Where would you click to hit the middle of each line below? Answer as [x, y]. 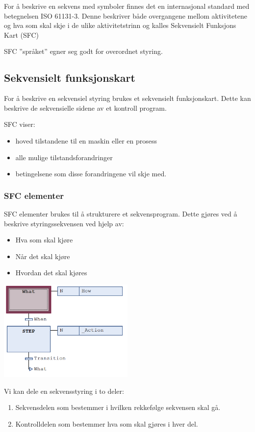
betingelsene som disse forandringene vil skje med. [91, 174]
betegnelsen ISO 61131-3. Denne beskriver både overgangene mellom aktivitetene [126, 15]
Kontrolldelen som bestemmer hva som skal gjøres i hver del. [107, 423]
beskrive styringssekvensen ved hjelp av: [64, 223]
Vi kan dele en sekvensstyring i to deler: [64, 391]
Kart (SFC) [22, 35]
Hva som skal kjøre [44, 240]
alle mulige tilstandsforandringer [64, 157]
